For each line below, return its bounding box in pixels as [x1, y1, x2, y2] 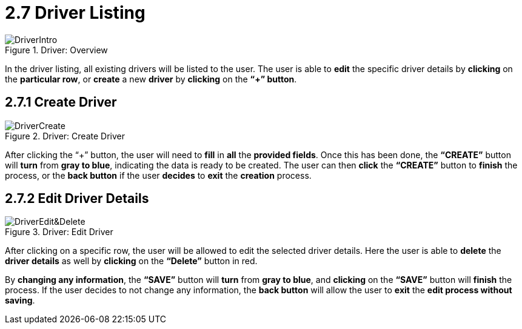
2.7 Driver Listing [5, 2, 146, 23]
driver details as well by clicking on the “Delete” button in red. [5, 256, 258, 267]
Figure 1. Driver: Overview [5, 44, 108, 55]
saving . [5, 295, 35, 306]
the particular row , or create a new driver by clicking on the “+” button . [5, 73, 297, 84]
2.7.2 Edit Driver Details [5, 191, 149, 207]
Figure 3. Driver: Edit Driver [5, 227, 113, 238]
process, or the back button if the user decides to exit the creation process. [5, 170, 312, 181]
